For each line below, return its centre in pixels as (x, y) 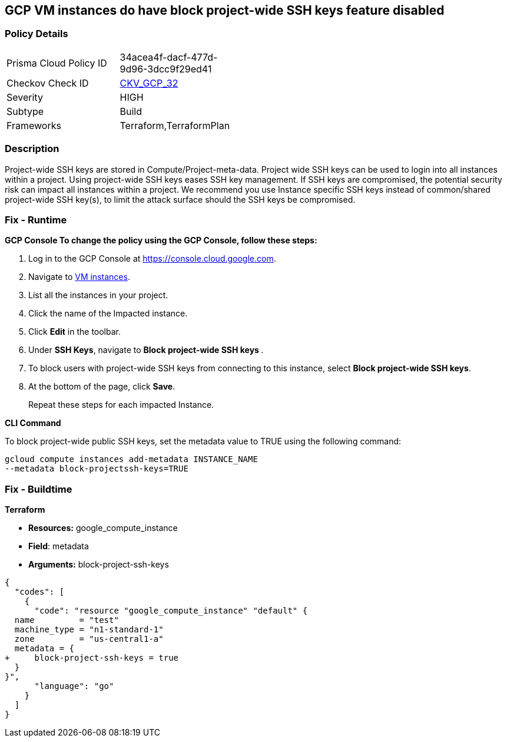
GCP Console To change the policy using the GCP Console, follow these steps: (161, 240)
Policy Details (37, 34)
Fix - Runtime (36, 220)
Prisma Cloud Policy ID (57, 63)
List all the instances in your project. (98, 295)
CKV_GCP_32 (149, 83)
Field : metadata (59, 546)
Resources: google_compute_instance (103, 528)
